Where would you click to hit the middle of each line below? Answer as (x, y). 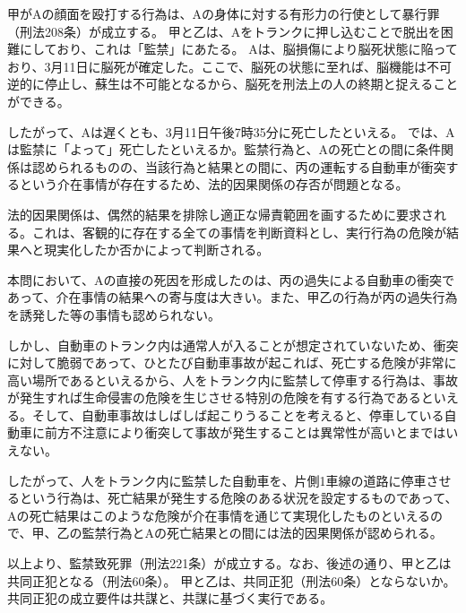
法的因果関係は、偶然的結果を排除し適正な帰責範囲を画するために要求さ (220, 214)
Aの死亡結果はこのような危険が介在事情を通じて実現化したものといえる (219, 515)
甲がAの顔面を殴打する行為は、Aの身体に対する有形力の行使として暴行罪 (224, 13)
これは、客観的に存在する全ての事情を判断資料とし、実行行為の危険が (239, 232)
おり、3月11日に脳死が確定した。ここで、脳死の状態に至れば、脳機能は (217, 66)
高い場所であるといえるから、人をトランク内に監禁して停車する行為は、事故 (233, 380)
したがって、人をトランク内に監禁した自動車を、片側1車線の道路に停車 (217, 480)
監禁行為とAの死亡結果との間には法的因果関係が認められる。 (262, 533)
